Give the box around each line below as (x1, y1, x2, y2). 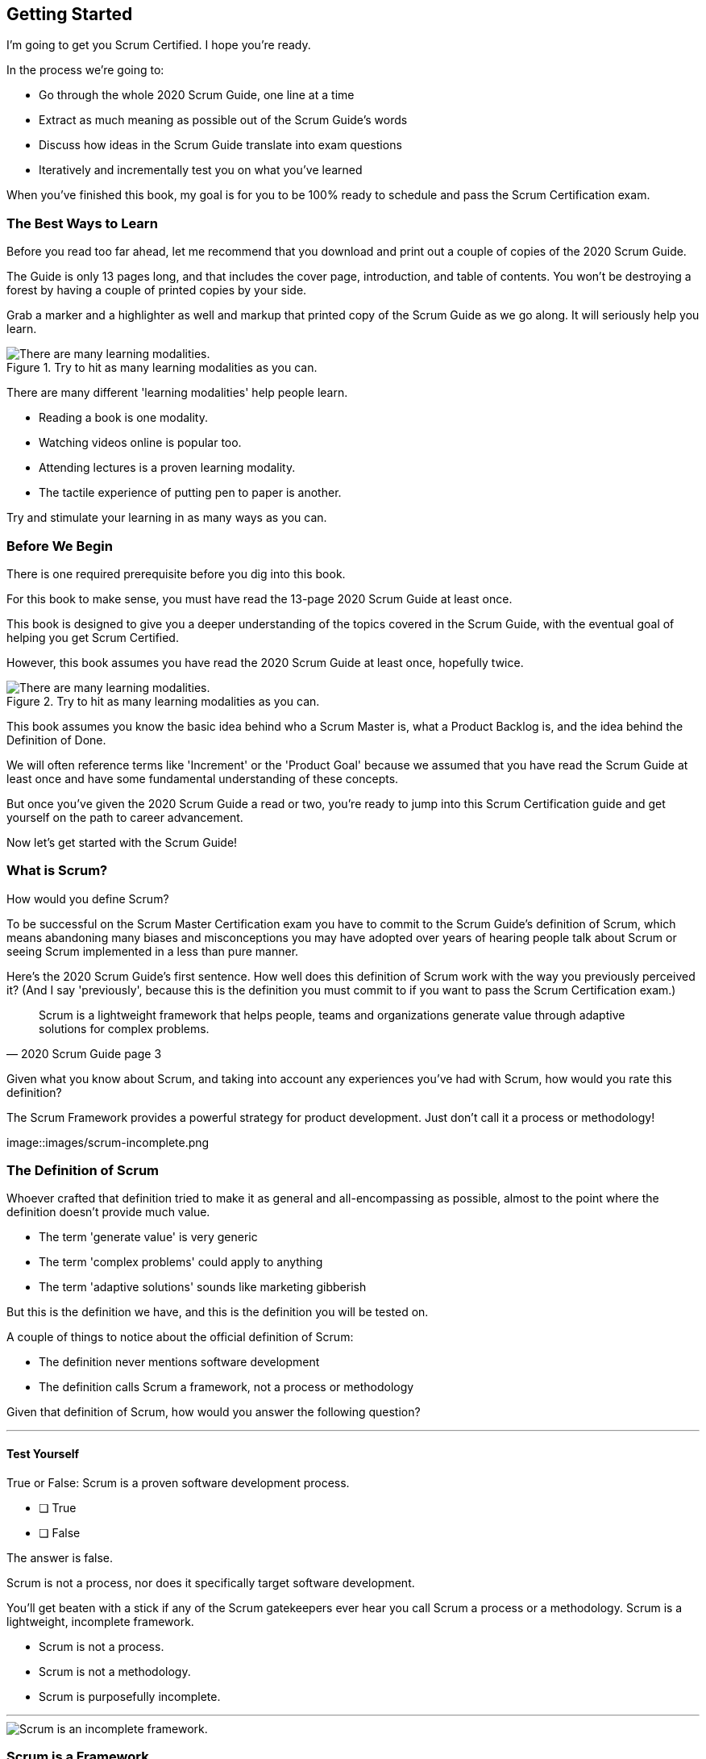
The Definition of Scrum (6, 1162, 160, 1179)
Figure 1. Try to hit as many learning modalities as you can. (6, 361, 318, 375)
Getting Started (6, 4, 133, 24)
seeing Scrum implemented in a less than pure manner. (6, 944, 299, 958)
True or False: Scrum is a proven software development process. (6, 1475, 350, 1490)
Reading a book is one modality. (39, 411, 208, 425)
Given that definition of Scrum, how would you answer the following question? (6, 1405, 421, 1419)
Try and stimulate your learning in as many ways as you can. (6, 511, 327, 525)
